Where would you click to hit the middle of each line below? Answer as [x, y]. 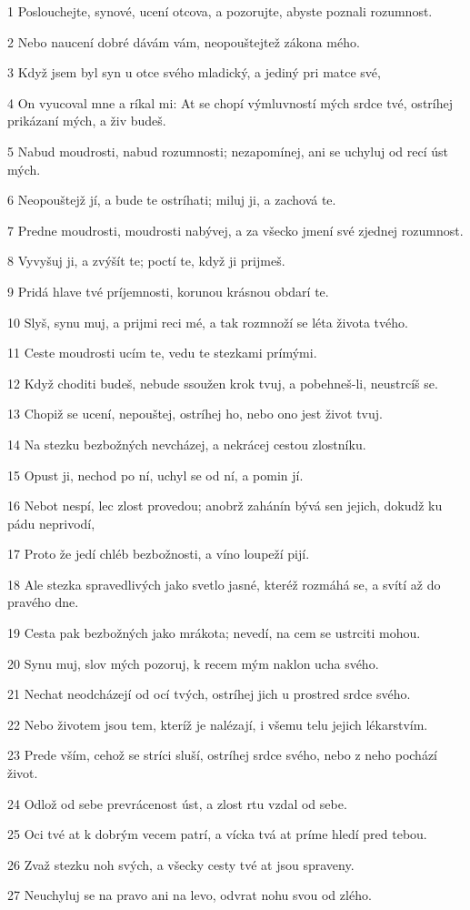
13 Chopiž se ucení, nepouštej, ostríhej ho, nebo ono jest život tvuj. [195, 414]
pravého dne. [43, 602]
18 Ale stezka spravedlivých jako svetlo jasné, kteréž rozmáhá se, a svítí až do [224, 584]
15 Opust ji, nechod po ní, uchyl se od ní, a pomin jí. [155, 475]
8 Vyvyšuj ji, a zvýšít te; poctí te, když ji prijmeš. [146, 261]
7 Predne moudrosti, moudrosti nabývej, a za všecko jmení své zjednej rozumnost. [235, 230]
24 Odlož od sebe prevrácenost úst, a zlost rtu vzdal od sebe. [177, 803]
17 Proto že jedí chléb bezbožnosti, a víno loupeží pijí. [159, 554]
